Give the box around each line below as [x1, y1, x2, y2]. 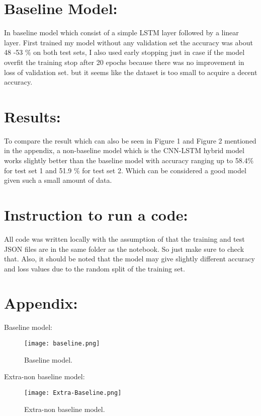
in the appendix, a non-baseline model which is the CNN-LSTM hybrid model [4, 145, 244, 156]
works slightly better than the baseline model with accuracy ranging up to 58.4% [4, 155, 254, 165]
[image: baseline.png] [24, 340, 100, 347]
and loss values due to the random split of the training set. [4, 263, 185, 273]
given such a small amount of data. [4, 175, 112, 185]
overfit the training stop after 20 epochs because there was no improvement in [4, 56, 244, 67]
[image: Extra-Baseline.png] [24, 389, 122, 396]
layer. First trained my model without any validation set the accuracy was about [4, 37, 253, 47]
